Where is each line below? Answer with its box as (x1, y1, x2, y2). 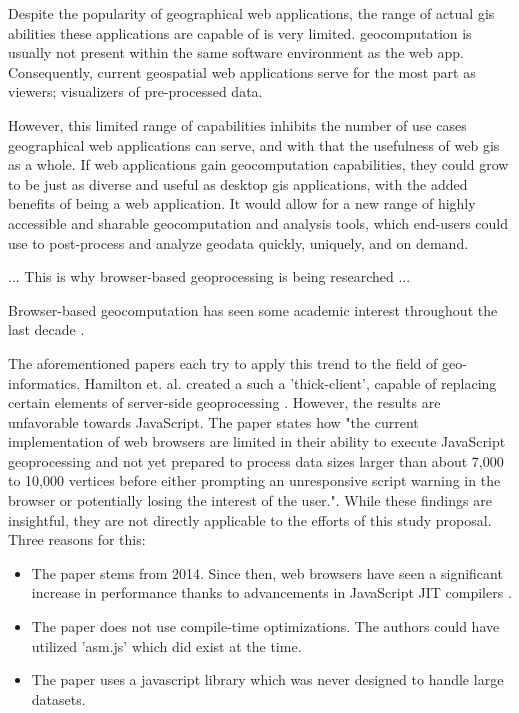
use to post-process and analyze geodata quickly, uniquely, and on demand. (8, 232, 469, 253)
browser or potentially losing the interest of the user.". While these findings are (8, 490, 492, 511)
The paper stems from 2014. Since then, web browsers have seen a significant (31, 562, 503, 583)
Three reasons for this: (8, 529, 146, 550)
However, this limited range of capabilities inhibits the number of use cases (8, 114, 467, 135)
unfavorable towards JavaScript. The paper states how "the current (8, 411, 419, 432)
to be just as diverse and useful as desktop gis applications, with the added (8, 173, 468, 194)
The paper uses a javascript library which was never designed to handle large (31, 669, 504, 690)
